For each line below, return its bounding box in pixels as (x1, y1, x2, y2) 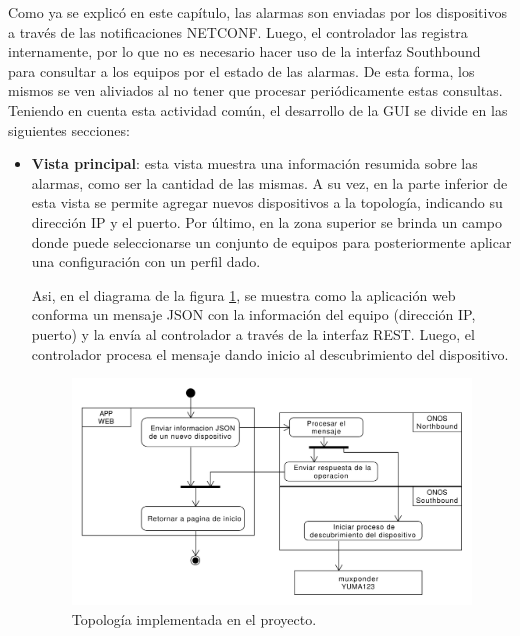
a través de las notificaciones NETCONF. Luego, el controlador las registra (8, 21, 468, 42)
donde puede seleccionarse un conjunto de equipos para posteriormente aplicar (31, 231, 512, 252)
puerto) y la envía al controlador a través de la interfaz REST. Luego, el (31, 323, 475, 344)
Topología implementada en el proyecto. (71, 608, 317, 629)
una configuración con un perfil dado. (31, 251, 261, 272)
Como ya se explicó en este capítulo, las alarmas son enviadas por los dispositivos (8, 2, 507, 22)
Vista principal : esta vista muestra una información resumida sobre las (31, 153, 478, 174)
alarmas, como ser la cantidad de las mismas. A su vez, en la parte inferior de (31, 172, 508, 193)
